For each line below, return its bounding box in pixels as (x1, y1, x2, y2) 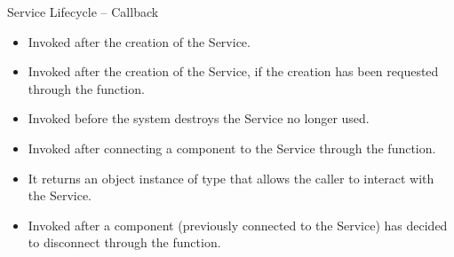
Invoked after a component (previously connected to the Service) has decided (28, 215, 448, 234)
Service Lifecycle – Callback (7, 3, 159, 20)
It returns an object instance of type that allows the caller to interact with (28, 168, 434, 187)
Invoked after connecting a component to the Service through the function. (28, 138, 436, 157)
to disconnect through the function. (28, 233, 221, 252)
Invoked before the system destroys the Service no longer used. (28, 109, 370, 128)
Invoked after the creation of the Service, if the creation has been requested (28, 62, 439, 81)
